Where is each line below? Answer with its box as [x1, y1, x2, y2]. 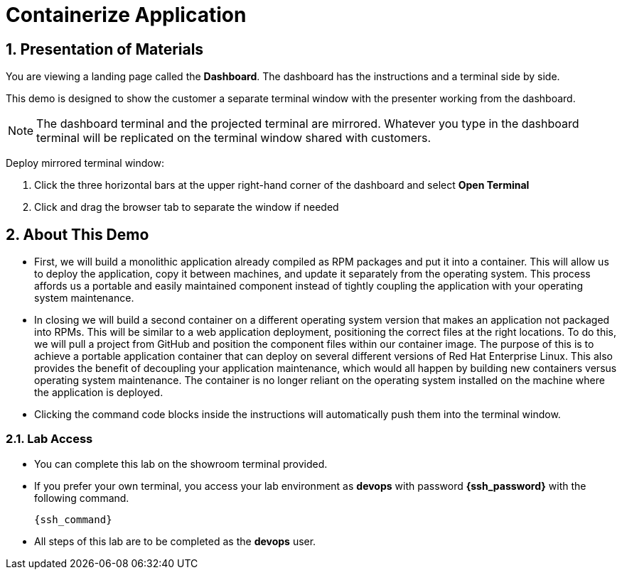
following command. [34, 491, 129, 504]
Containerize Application [6, 3, 247, 27]
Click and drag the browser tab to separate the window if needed [34, 201, 339, 214]
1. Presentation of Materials [6, 40, 204, 58]
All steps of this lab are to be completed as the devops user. [34, 535, 316, 547]
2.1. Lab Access [6, 432, 93, 447]
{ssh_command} [34, 513, 112, 525]
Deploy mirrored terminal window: [6, 157, 164, 170]
